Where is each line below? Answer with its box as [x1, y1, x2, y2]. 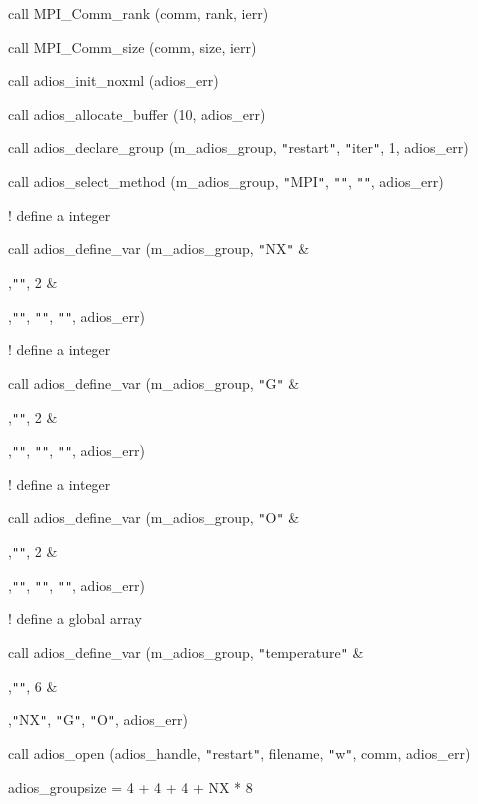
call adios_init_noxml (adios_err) [8, 70, 219, 91]
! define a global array [8, 608, 142, 629]
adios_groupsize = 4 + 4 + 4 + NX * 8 [8, 776, 253, 797]
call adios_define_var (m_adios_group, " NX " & [8, 238, 310, 259]
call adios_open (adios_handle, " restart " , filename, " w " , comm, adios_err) [8, 742, 471, 763]
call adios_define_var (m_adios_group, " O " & [8, 507, 300, 528]
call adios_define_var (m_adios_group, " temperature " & [8, 641, 364, 662]
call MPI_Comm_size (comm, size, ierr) [8, 36, 257, 57]
